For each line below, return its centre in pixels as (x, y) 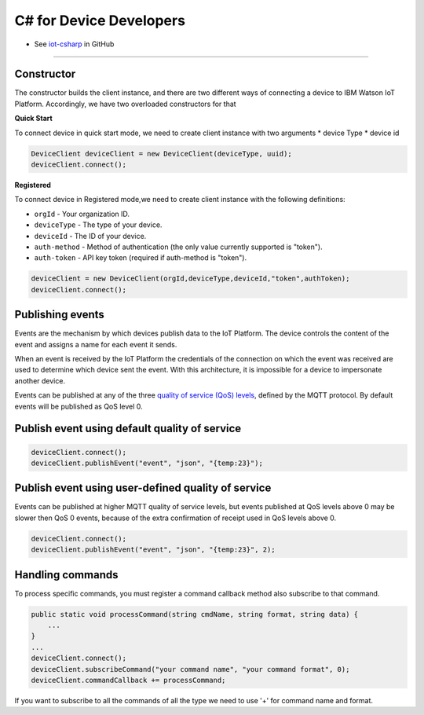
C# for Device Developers (100, 20)
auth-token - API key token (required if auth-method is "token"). (141, 258)
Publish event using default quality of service (128, 429)
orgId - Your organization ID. (82, 214)
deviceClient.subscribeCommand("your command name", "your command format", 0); (190, 669)
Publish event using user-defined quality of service (143, 488)
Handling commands (66, 575)
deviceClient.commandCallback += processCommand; (128, 680)
